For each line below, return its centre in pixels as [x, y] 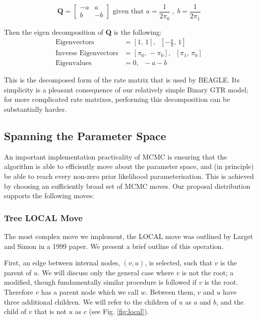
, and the [230, 301]
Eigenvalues [73, 63]
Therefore [19, 291]
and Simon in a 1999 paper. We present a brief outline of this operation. [114, 246]
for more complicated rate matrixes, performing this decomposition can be [117, 99]
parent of [18, 272]
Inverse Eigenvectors [87, 53]
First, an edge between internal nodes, [62, 263]
